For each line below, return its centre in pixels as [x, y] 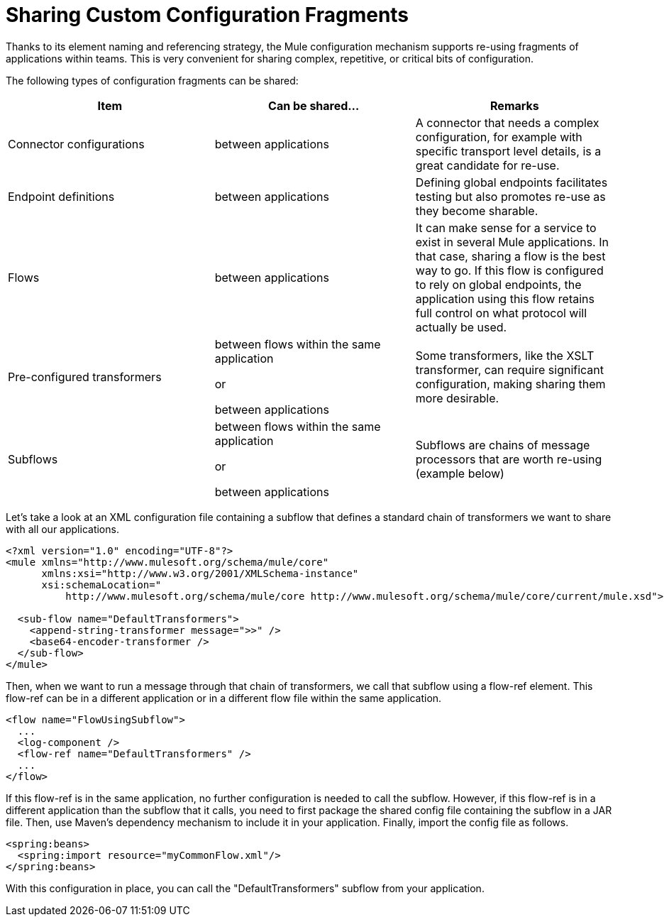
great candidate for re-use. [487, 165]
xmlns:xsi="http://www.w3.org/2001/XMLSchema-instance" [200, 573]
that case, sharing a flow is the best [510, 256]
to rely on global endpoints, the [498, 284]
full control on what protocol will [501, 313]
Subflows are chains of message [503, 445]
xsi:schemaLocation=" [101, 585]
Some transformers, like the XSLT [505, 355]
